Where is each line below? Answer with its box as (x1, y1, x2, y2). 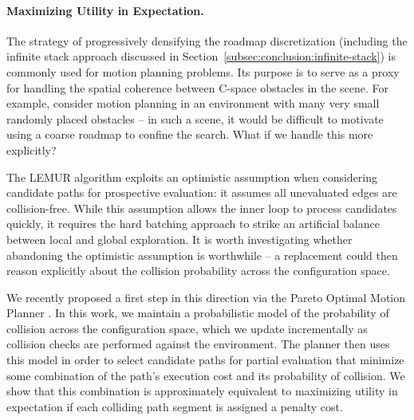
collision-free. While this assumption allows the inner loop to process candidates (6, 199, 397, 216)
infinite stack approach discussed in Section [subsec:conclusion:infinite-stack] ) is (6, 48, 396, 65)
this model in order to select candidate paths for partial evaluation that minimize (6, 351, 404, 368)
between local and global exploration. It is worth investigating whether (6, 230, 353, 247)
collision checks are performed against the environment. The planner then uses (6, 336, 390, 352)
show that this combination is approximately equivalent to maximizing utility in (6, 383, 398, 399)
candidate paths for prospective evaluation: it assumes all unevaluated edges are (6, 184, 397, 201)
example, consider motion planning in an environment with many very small (6, 95, 380, 112)
